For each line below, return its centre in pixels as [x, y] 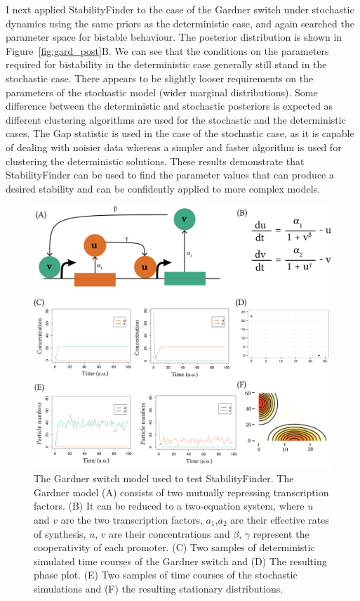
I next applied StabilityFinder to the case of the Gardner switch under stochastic [180, 9]
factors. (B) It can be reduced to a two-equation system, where [169, 506]
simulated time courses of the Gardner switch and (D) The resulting [180, 561]
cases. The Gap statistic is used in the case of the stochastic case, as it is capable [180, 133]
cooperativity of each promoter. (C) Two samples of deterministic [174, 547]
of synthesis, [60, 533]
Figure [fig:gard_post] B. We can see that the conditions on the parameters [167, 50]
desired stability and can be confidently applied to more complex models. [163, 188]
